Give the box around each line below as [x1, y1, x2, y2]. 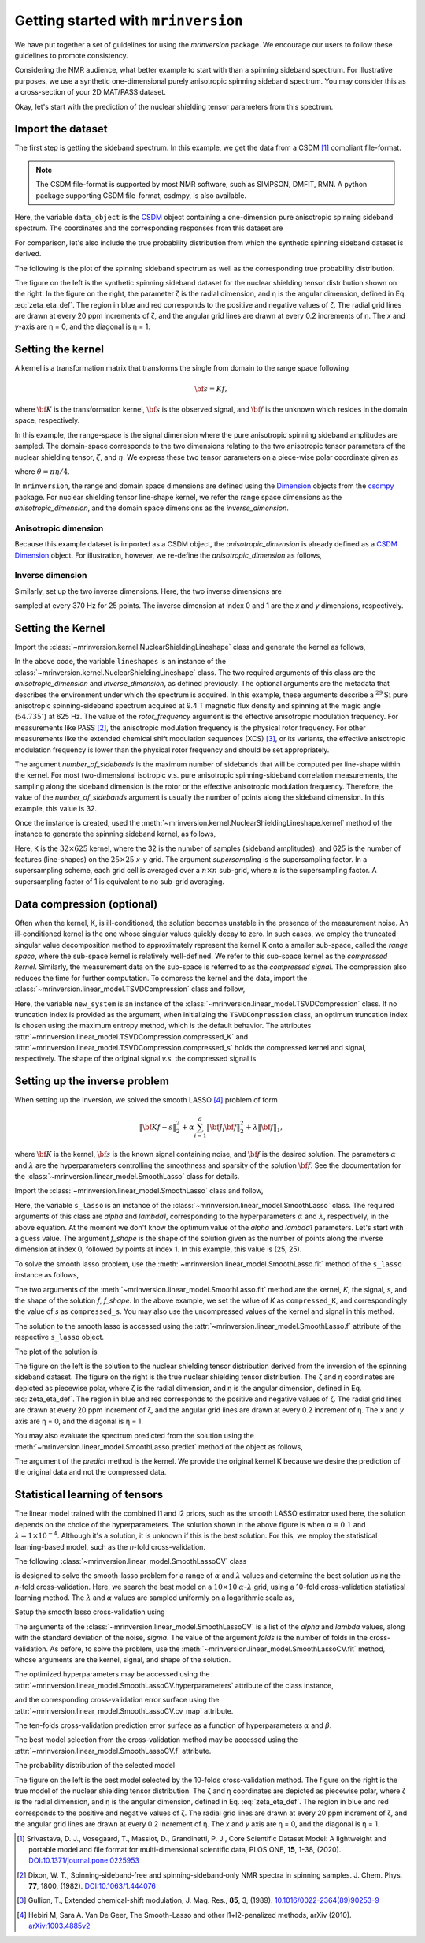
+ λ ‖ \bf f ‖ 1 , [245, 1122, 283, 1133]
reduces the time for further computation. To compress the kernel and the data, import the [14, 973, 308, 983]
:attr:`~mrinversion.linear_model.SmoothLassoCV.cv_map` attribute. [14, 1706, 234, 1715]
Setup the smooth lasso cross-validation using [14, 1607, 165, 1617]
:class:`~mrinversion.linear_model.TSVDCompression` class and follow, [14, 984, 246, 994]
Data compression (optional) [14, 897, 158, 911]
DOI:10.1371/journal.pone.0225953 [28, 1855, 139, 1865]
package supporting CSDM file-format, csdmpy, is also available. [35, 190, 247, 200]
